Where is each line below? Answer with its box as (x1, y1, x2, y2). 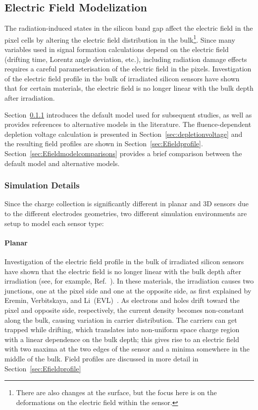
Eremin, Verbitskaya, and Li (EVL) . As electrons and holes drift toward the (4, 295, 240, 305)
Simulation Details (4, 179, 80, 191)
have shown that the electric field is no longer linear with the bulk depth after (4, 266, 241, 276)
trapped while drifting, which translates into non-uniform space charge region (4, 324, 240, 335)
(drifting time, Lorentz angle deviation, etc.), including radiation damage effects (4, 54, 247, 64)
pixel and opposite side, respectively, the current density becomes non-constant (4, 304, 244, 315)
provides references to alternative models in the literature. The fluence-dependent (4, 119, 252, 129)
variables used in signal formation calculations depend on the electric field (4, 44, 229, 55)
